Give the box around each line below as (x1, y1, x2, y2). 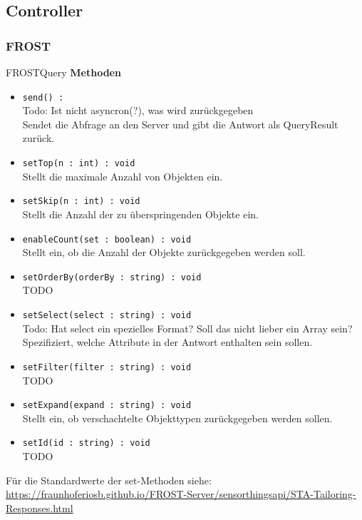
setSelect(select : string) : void (22, 310, 192, 321)
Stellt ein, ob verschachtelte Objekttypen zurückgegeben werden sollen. (22, 410, 333, 425)
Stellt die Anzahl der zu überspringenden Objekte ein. (22, 206, 259, 221)
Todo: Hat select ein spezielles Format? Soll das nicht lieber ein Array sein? (22, 320, 353, 335)
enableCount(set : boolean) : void (22, 234, 192, 245)
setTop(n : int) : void (22, 158, 135, 169)
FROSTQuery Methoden (6, 65, 121, 79)
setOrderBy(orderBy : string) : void (22, 272, 202, 282)
